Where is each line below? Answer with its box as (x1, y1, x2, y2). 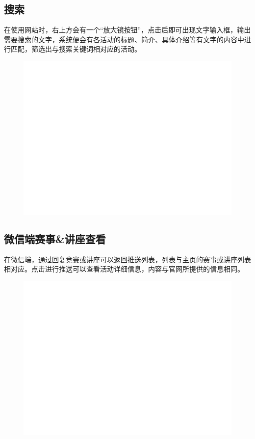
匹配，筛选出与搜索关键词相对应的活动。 (10, 44, 141, 54)
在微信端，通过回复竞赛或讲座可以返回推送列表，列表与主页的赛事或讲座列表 (4, 254, 251, 264)
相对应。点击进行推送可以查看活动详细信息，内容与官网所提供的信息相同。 (4, 264, 244, 274)
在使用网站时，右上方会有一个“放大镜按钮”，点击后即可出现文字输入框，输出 (4, 25, 251, 35)
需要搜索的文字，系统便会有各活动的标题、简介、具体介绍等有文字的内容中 (4, 34, 244, 44)
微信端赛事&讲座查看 (4, 231, 106, 246)
